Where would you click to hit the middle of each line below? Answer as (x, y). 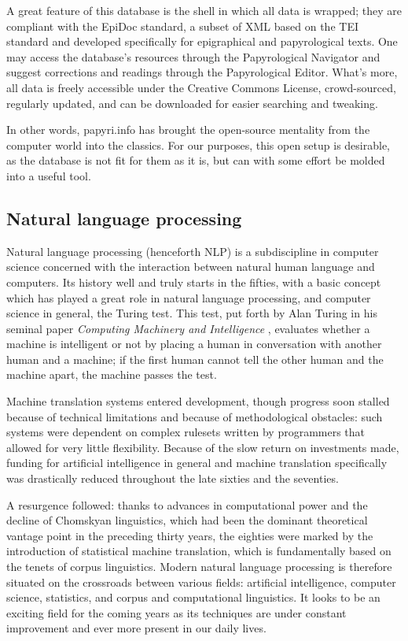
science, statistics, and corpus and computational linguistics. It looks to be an (193, 597)
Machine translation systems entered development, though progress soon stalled (198, 401)
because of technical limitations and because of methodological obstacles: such (195, 416)
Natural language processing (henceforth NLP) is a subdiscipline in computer (193, 251)
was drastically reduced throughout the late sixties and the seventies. (173, 478)
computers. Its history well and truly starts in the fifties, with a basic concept (194, 282)
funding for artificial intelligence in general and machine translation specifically (197, 463)
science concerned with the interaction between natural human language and (191, 267)
